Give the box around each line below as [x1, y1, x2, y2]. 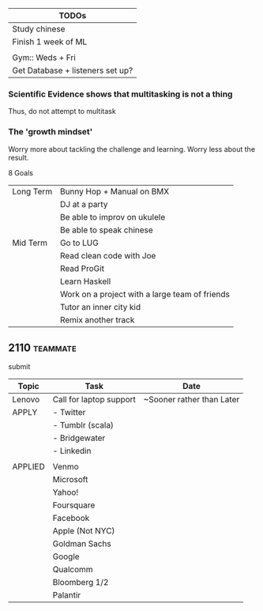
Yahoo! [52, 487, 79, 498]
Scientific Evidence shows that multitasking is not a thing [8, 89, 233, 100]
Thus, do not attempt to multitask [8, 107, 116, 116]
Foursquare [52, 500, 96, 511]
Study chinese [12, 24, 66, 34]
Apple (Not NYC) [52, 526, 115, 537]
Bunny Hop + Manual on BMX [59, 186, 170, 197]
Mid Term [12, 237, 48, 248]
